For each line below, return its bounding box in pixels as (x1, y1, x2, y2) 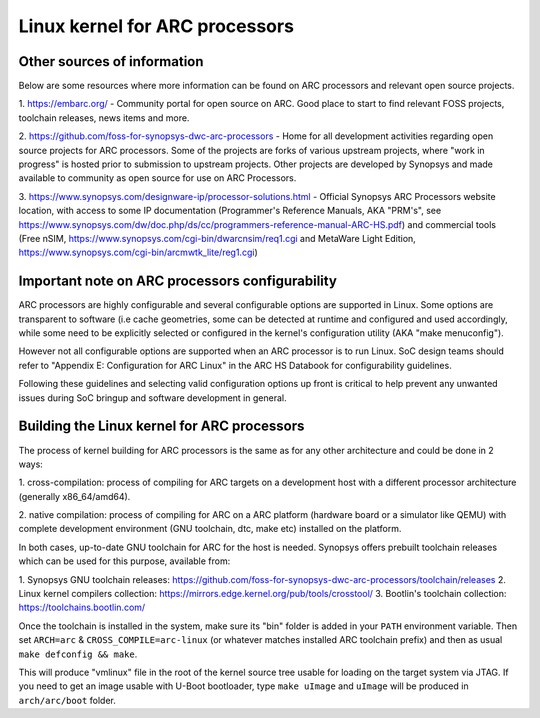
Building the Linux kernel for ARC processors (18, 418, 305, 435)
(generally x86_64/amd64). (18, 490, 131, 502)
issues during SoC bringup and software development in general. (18, 391, 287, 404)
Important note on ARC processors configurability (18, 273, 337, 290)
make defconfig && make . (18, 648, 138, 660)
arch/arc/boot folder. (18, 694, 117, 706)
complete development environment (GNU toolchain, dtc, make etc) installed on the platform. (18, 523, 402, 535)
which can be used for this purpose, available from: (18, 555, 231, 567)
